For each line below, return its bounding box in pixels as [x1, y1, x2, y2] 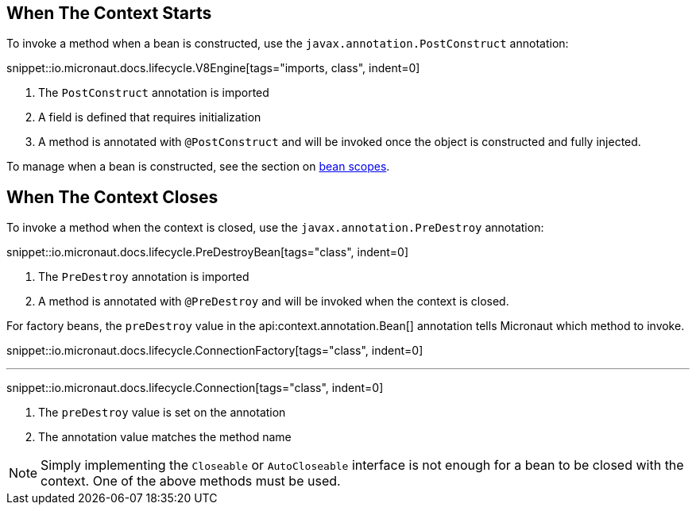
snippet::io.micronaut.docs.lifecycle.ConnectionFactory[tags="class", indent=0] [6, 344, 423, 358]
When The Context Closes [6, 186, 218, 207]
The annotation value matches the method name [38, 430, 292, 444]
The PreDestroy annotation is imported [38, 270, 249, 284]
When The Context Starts [6, 3, 212, 23]
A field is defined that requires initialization [38, 110, 261, 125]
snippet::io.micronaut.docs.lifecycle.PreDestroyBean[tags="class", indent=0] [6, 245, 408, 259]
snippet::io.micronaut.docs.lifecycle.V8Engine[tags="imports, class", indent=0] [6, 61, 420, 75]
